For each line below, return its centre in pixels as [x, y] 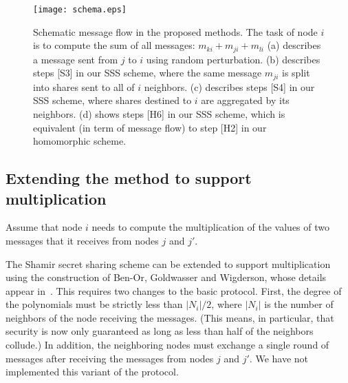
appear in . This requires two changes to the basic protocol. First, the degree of [174, 290]
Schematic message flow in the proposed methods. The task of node [175, 31]
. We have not [279, 358]
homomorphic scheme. [80, 141]
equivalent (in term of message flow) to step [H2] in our [150, 127]
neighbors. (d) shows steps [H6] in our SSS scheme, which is [159, 113]
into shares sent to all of [84, 86]
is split [296, 73]
